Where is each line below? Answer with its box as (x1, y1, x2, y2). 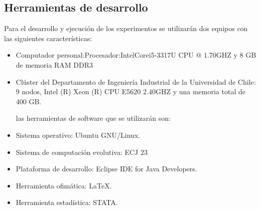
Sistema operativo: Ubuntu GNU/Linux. (16, 129, 141, 140)
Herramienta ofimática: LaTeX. (16, 180, 112, 190)
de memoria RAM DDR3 (16, 59, 93, 70)
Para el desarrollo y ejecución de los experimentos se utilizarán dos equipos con (4, 23, 248, 34)
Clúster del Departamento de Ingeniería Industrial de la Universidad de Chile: (16, 76, 256, 87)
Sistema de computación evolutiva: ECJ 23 (16, 146, 148, 157)
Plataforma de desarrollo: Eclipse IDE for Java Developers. (16, 163, 197, 174)
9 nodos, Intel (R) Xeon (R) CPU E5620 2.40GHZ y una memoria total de (16, 86, 245, 97)
